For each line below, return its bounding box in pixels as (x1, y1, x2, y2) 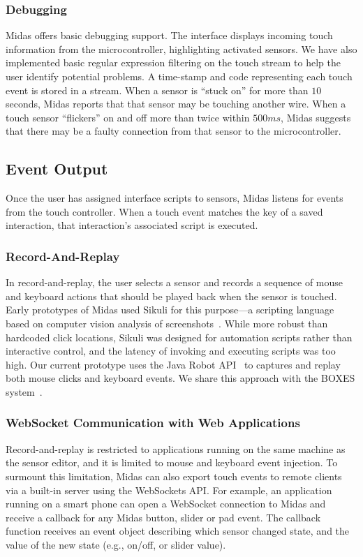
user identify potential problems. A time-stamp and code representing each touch (6, 69, 353, 83)
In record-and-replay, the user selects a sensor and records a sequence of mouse (6, 275, 343, 290)
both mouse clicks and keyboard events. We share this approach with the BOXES (6, 371, 355, 385)
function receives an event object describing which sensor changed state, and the (6, 523, 350, 538)
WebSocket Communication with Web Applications (6, 414, 300, 431)
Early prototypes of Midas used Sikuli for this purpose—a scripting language (6, 302, 334, 317)
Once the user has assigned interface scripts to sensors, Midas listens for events (6, 191, 343, 205)
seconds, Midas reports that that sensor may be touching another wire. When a (6, 96, 346, 111)
